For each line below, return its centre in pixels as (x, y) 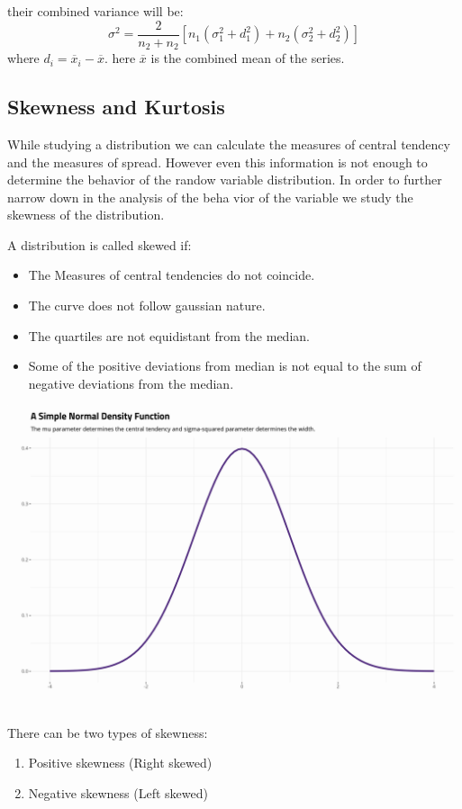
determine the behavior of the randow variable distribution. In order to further (225, 180)
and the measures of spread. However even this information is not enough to (217, 162)
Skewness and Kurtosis (116, 107)
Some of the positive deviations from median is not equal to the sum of (225, 366)
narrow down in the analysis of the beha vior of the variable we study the (210, 197)
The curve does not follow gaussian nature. (147, 306)
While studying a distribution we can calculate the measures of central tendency (229, 144)
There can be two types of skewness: (108, 732)
